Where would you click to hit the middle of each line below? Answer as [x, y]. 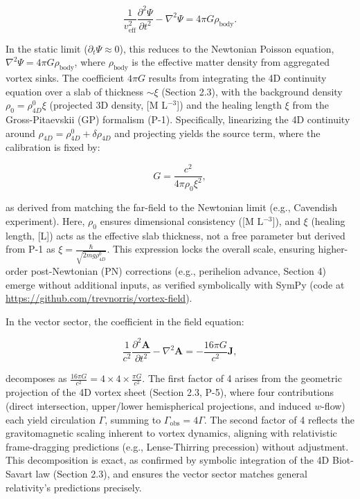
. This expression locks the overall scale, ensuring [211, 249]
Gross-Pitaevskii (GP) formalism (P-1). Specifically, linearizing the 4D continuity [178, 119]
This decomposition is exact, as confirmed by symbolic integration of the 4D [168, 460]
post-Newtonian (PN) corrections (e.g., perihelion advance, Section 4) [178, 270]
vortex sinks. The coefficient [65, 78]
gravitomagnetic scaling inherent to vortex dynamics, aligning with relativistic [171, 433]
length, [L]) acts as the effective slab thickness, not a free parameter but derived [175, 235]
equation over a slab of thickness [74, 91]
